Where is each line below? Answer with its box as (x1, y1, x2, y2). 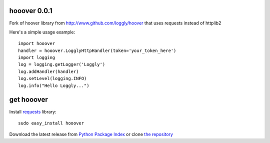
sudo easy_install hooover (18, 120, 84, 126)
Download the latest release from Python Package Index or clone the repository (9, 131, 173, 137)
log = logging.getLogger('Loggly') (18, 61, 105, 67)
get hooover (9, 95, 48, 104)
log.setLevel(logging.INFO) (18, 75, 87, 81)
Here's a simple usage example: (9, 29, 75, 35)
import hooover (18, 40, 55, 46)
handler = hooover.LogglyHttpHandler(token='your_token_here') (18, 47, 176, 53)
